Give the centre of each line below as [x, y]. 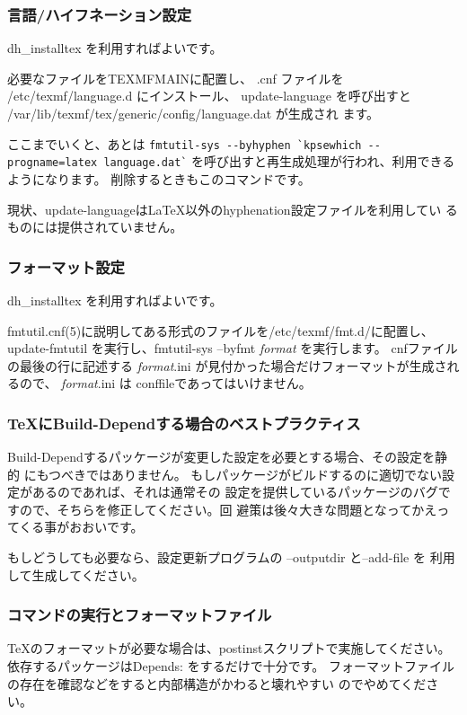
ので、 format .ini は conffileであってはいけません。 [165, 383]
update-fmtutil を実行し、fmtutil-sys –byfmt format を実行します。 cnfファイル [233, 348]
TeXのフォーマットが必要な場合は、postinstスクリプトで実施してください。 [229, 648]
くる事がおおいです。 [81, 527]
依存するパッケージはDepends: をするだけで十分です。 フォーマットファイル [231, 666]
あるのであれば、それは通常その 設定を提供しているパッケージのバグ [235, 492]
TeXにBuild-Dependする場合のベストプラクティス [184, 423]
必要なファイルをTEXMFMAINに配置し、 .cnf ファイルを [176, 78]
